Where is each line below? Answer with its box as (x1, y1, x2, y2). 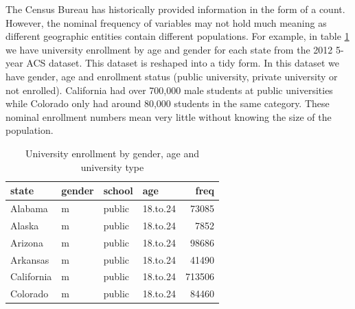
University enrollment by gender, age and (25, 146, 199, 160)
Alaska (10, 218, 39, 232)
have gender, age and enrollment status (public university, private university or (5, 69, 338, 83)
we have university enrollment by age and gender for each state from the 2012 (5, 42, 333, 56)
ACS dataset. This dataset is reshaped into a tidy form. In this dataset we (26, 56, 339, 70)
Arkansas (10, 252, 49, 266)
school (103, 183, 133, 198)
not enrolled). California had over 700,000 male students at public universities (5, 82, 333, 97)
